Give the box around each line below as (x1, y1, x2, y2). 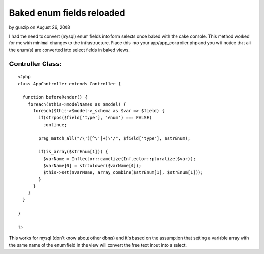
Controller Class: (9, 60, 62, 68)
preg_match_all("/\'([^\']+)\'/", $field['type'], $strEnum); (38, 135, 191, 141)
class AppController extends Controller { (18, 81, 121, 86)
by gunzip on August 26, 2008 (9, 24, 70, 30)
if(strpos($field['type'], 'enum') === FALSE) (38, 115, 152, 121)
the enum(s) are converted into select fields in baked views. (9, 47, 130, 53)
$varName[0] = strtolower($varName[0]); (43, 163, 142, 169)
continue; (43, 122, 67, 127)
